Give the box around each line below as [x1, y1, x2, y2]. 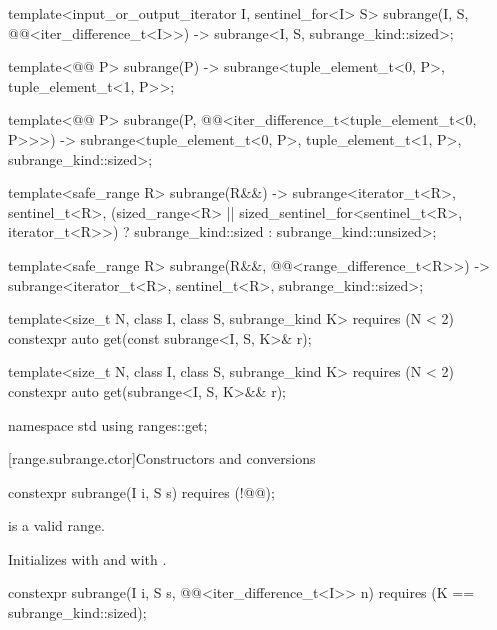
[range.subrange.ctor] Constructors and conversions [8, 448, 316, 469]
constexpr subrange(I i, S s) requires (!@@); [8, 481, 275, 502]
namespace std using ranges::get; [8, 414, 208, 435]
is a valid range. [8, 515, 105, 536]
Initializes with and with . [8, 548, 167, 569]
